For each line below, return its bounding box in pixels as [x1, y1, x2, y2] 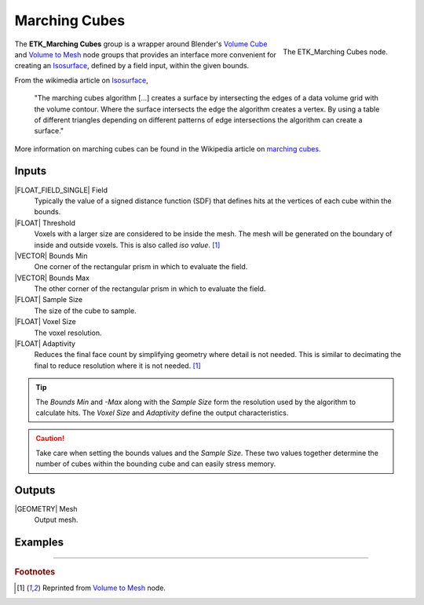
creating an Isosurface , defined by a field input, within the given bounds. [14, 61, 250, 71]
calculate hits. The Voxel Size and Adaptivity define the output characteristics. [35, 408, 289, 417]
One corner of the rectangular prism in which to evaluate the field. [34, 262, 248, 272]
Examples [14, 536, 64, 549]
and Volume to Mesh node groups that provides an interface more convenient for [14, 49, 276, 59]
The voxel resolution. [34, 328, 102, 337]
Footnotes [14, 566, 56, 577]
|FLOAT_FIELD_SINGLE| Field [14, 185, 108, 195]
